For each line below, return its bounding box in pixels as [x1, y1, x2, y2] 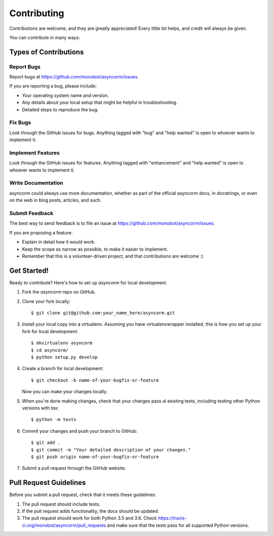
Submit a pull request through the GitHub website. [22, 465, 126, 471]
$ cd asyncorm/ [31, 347, 69, 353]
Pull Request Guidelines [9, 478, 86, 487]
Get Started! [9, 266, 49, 275]
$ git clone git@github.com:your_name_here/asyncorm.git [31, 310, 175, 316]
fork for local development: [22, 328, 78, 334]
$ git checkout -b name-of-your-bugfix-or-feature [31, 377, 159, 383]
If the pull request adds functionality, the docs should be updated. [22, 508, 159, 514]
